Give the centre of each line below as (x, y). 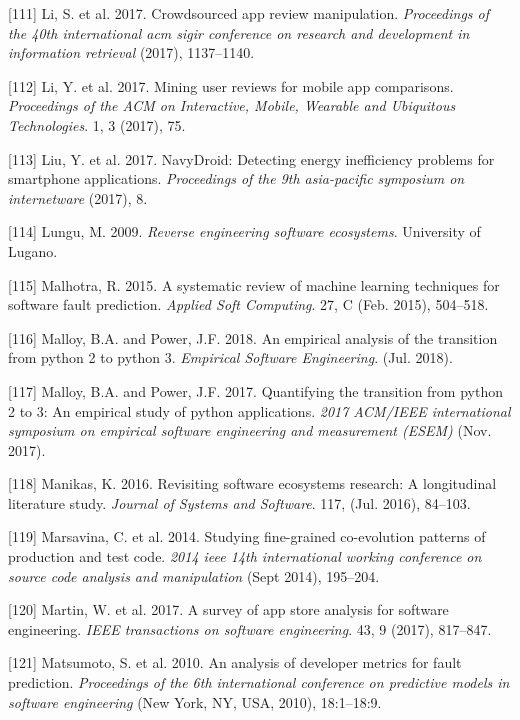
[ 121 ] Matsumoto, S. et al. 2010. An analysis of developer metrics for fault (235, 662)
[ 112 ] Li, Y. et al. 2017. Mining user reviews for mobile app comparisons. (231, 85)
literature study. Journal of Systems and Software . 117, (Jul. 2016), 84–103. (239, 502)
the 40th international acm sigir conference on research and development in (239, 32)
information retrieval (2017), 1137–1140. (131, 52)
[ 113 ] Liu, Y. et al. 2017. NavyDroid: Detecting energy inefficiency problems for (251, 158)
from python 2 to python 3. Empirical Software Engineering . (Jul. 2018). (230, 357)
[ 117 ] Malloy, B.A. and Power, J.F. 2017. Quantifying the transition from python (255, 390)
